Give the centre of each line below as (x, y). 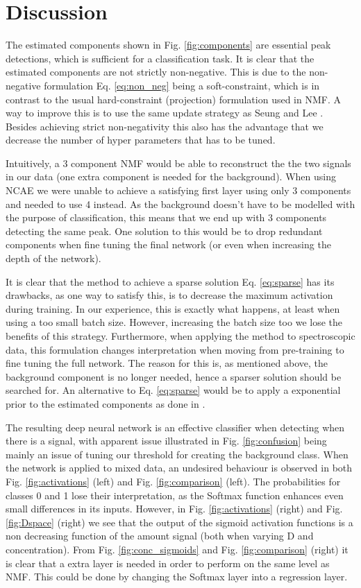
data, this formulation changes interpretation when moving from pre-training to (175, 349)
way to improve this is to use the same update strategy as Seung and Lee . (165, 113)
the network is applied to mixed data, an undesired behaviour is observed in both (179, 468)
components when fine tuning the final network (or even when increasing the (168, 244)
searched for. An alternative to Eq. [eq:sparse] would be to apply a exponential (173, 390)
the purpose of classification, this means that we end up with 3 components (166, 217)
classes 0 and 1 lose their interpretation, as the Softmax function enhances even (175, 495)
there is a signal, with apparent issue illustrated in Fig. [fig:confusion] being (166, 441)
